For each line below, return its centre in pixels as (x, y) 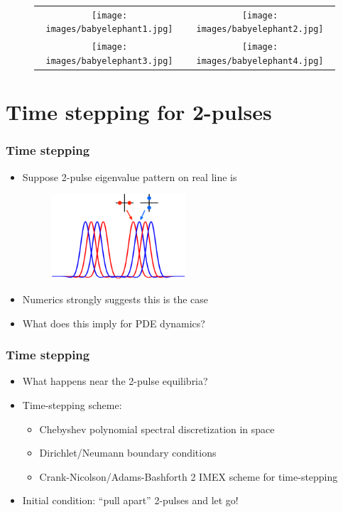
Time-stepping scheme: (72, 405)
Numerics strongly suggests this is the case (115, 299)
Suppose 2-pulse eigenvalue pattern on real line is (130, 176)
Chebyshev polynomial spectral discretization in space (157, 429)
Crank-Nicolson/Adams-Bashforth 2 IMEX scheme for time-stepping (189, 476)
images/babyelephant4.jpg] (260, 61)
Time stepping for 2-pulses (139, 112)
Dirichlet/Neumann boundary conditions (128, 453)
